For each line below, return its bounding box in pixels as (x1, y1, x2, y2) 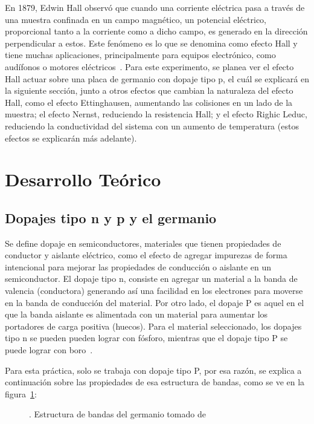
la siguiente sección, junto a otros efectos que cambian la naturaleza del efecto (5, 84, 293, 97)
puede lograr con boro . (5, 344, 93, 356)
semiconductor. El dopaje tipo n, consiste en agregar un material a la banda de (5, 272, 298, 285)
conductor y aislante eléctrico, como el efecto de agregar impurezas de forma (5, 249, 287, 261)
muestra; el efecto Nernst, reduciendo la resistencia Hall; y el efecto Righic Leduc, (5, 108, 307, 120)
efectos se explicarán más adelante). (5, 131, 137, 144)
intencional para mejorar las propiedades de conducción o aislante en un (5, 260, 272, 273)
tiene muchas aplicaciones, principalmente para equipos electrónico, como (5, 48, 276, 61)
